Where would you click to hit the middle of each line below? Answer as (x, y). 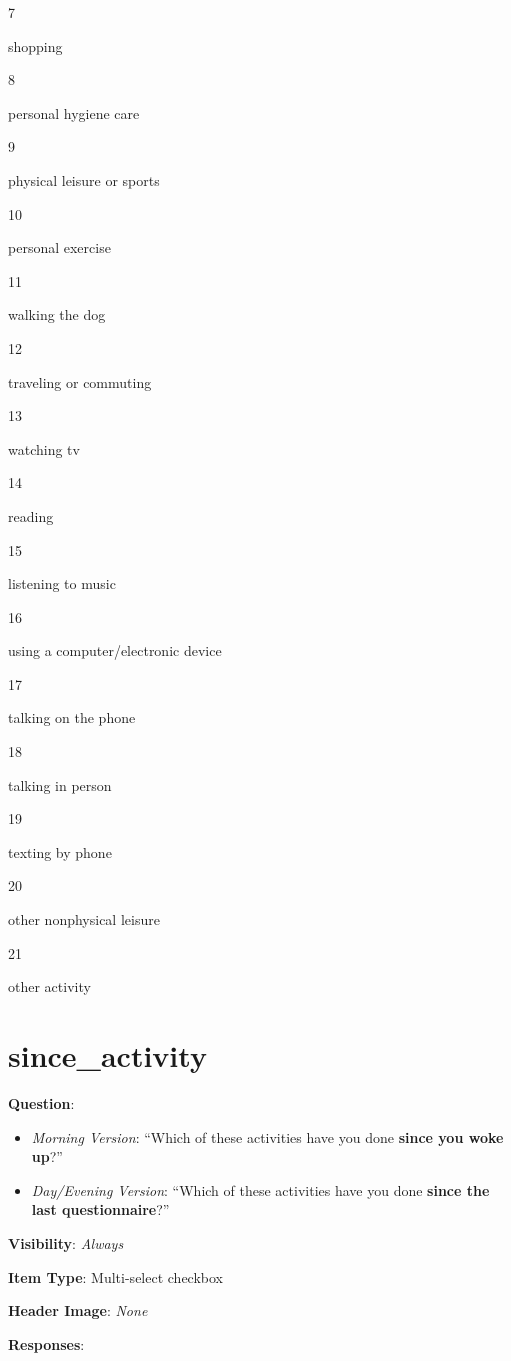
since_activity (107, 1055)
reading (31, 515)
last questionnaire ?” (100, 1209)
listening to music (62, 583)
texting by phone (60, 851)
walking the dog (57, 314)
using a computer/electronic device (115, 650)
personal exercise (59, 247)
